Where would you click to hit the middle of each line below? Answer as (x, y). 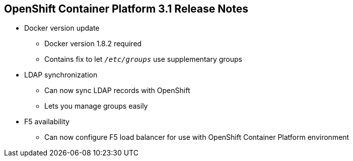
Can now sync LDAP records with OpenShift (117, 91)
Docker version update (62, 28)
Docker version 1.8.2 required (93, 44)
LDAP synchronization (61, 75)
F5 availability (47, 122)
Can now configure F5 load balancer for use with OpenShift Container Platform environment (197, 137)
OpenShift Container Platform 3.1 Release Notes (126, 9)
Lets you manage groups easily (96, 106)
